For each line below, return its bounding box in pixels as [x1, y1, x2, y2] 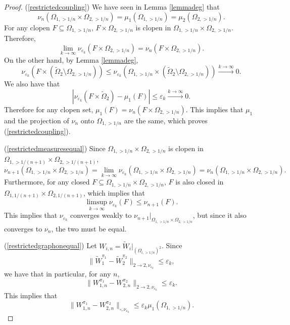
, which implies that [83, 187, 145, 198]
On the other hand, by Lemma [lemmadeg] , [4, 54, 138, 65]
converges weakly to [70, 210, 132, 220]
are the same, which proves [124, 115, 208, 125]
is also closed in [175, 176, 224, 187]
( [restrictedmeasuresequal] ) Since [4, 143, 106, 153]
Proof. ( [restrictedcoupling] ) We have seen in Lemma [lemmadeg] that [4, 2, 220, 12]
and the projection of [4, 115, 69, 125]
